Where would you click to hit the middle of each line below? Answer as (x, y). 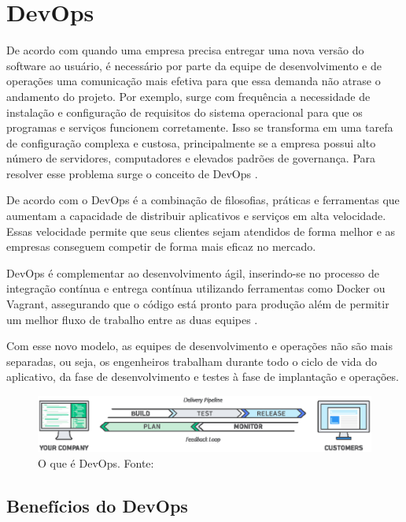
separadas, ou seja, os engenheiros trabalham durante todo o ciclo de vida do (192, 361)
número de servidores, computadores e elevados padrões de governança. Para (191, 158)
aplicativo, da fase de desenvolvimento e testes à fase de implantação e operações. (203, 377)
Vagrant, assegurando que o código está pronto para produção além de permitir (198, 304)
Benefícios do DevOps (97, 505)
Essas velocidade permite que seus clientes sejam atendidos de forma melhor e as (201, 231)
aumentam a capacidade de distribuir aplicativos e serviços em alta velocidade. (196, 216)
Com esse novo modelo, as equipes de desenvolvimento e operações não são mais (199, 346)
